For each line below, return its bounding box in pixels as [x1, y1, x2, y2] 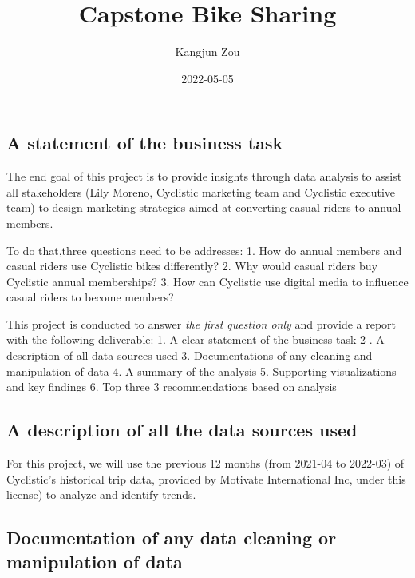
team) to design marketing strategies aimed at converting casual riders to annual [6, 199, 401, 216]
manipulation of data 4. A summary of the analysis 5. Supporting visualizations [6, 362, 397, 379]
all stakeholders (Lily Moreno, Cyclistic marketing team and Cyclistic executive [6, 183, 396, 200]
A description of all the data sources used [6, 417, 358, 442]
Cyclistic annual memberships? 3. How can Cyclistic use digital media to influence [6, 273, 409, 289]
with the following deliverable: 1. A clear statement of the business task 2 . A [6, 331, 385, 348]
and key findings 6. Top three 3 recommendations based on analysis [6, 378, 337, 395]
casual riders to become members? [6, 289, 174, 305]
